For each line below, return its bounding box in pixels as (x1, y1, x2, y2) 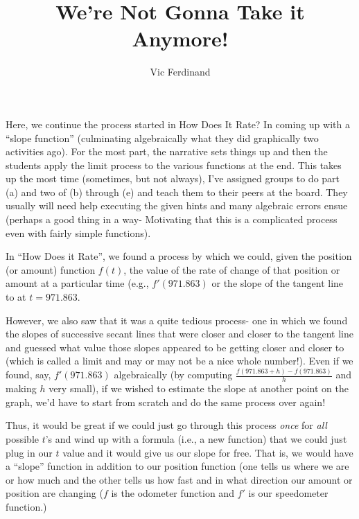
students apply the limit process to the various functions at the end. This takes (6, 157, 342, 172)
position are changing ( (6, 486, 103, 500)
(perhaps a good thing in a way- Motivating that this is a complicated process (6, 212, 338, 227)
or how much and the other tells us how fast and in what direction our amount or (6, 472, 353, 486)
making (6, 381, 37, 396)
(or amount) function (6, 262, 96, 276)
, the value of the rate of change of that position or (123, 262, 340, 276)
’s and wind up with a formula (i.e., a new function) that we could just (45, 431, 347, 446)
